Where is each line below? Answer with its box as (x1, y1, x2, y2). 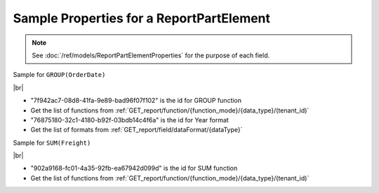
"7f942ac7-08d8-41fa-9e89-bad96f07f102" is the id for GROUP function (30, 96, 242, 105)
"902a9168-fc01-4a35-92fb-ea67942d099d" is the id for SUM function (30, 164, 238, 173)
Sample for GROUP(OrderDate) (13, 71, 106, 79)
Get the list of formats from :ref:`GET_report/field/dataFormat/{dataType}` (30, 126, 243, 134)
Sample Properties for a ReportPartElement (13, 10, 270, 26)
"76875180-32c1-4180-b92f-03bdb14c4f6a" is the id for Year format (30, 115, 230, 124)
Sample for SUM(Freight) (13, 138, 91, 147)
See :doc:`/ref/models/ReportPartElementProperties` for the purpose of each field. (32, 51, 270, 59)
